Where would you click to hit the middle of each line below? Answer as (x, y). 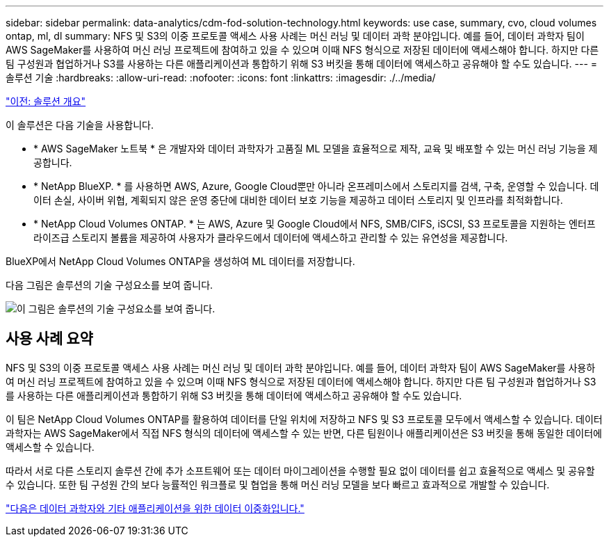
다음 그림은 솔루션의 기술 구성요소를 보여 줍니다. (109, 285)
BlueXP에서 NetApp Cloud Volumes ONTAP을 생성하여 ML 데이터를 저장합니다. (180, 261)
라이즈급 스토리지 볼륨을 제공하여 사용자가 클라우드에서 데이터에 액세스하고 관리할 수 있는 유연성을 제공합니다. (271, 238)
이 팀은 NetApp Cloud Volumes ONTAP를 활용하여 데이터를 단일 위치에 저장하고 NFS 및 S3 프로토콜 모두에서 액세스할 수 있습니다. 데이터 (304, 419)
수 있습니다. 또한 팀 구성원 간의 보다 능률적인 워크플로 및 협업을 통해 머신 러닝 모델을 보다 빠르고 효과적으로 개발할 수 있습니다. (278, 484)
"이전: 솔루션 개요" (46, 101)
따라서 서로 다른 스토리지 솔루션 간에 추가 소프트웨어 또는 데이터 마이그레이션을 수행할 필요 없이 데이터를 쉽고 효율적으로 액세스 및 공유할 (300, 470)
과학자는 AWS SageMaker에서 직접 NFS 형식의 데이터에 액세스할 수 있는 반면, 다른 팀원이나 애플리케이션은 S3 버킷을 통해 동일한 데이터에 (304, 433)
